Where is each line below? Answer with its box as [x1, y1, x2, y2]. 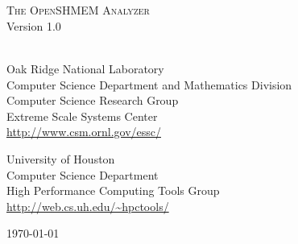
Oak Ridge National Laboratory [6, 60, 164, 77]
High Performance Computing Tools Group [6, 182, 220, 199]
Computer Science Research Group [6, 92, 179, 109]
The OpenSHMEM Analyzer [6, 2, 150, 19]
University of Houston [6, 150, 115, 167]
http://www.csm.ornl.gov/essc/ [6, 123, 161, 140]
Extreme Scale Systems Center [6, 107, 158, 124]
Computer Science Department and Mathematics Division [6, 76, 292, 93]
